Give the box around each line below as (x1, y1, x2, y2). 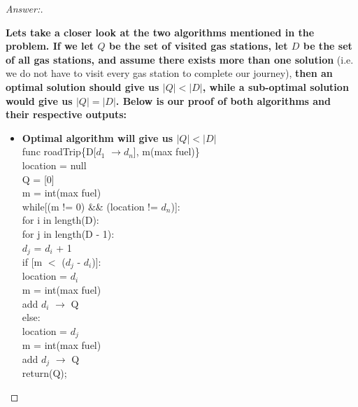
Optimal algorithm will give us (22, 130, 173, 145)
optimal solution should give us (6, 79, 159, 94)
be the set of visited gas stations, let (108, 38, 288, 53)
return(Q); (22, 366, 67, 380)
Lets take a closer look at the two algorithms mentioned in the (6, 24, 315, 39)
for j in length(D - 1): (22, 226, 115, 241)
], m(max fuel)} (133, 144, 200, 159)
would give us (6, 93, 73, 108)
